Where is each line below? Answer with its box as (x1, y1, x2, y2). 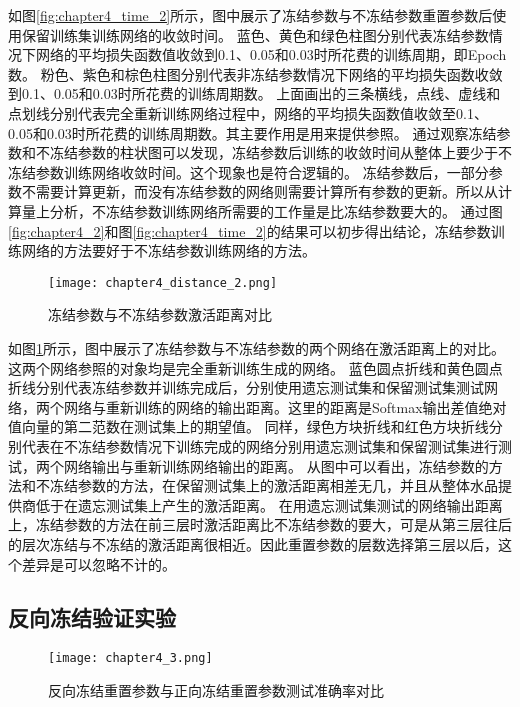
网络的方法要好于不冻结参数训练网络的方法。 (21, 240, 316, 261)
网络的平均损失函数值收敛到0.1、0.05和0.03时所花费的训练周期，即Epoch (35, 44, 507, 65)
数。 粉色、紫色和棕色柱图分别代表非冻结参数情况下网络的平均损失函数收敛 (8, 63, 503, 84)
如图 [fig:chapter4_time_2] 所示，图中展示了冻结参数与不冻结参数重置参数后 (8, 5, 493, 25)
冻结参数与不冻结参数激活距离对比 (48, 304, 272, 325)
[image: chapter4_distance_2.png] (48, 275, 278, 290)
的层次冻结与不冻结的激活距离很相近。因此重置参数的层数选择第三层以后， (8, 533, 498, 554)
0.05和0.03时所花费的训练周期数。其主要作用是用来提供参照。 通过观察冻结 (8, 122, 497, 143)
